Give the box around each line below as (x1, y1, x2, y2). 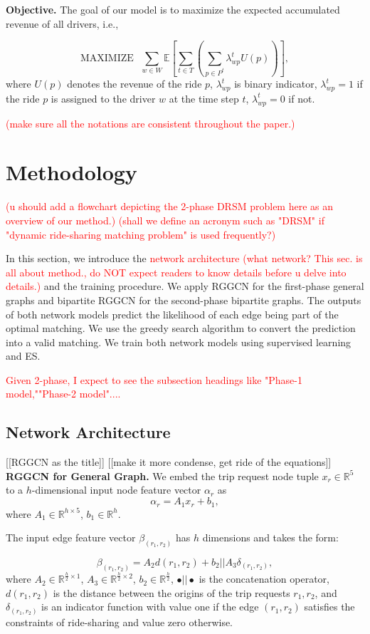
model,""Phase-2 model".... (6, 386, 121, 401)
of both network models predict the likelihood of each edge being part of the (6, 306, 339, 321)
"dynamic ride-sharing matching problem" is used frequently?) (6, 227, 276, 241)
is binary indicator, (234, 76, 317, 91)
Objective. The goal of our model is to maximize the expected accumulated (6, 2, 340, 16)
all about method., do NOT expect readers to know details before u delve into (6, 264, 347, 279)
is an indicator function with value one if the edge (41, 599, 259, 614)
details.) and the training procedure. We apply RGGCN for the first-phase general (6, 279, 364, 293)
